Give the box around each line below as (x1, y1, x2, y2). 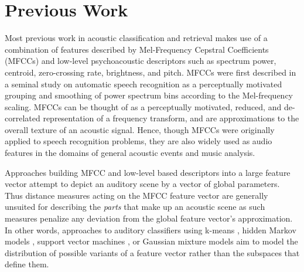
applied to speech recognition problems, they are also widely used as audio (5, 135, 272, 147)
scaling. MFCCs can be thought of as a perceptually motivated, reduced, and (5, 100, 282, 113)
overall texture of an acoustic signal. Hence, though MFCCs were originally (5, 123, 275, 135)
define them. (5, 258, 49, 270)
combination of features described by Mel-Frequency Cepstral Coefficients (5, 43, 269, 55)
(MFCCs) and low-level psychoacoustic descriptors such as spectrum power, (5, 55, 276, 67)
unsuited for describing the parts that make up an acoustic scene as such (5, 200, 265, 213)
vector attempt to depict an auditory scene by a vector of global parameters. (5, 178, 280, 190)
